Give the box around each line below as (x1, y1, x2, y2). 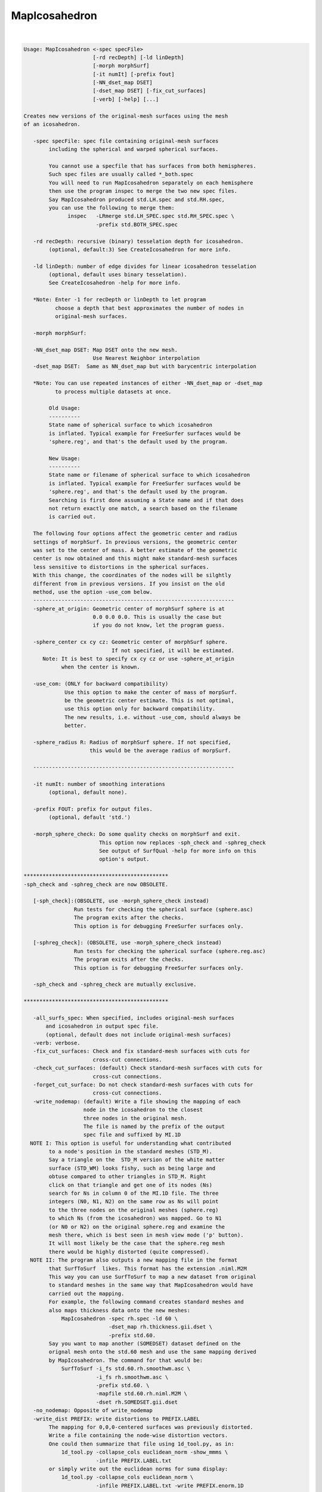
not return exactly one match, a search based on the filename (48, 505, 238, 512)
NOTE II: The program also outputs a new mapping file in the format (30, 1257, 238, 1263)
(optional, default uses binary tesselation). (48, 272, 187, 278)
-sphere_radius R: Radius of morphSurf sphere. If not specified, (33, 739, 231, 745)
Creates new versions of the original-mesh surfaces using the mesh (23, 112, 228, 119)
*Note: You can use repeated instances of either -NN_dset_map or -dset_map (33, 380, 263, 387)
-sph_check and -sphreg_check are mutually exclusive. (33, 981, 197, 988)
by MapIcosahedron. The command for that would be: (48, 1357, 203, 1364)
